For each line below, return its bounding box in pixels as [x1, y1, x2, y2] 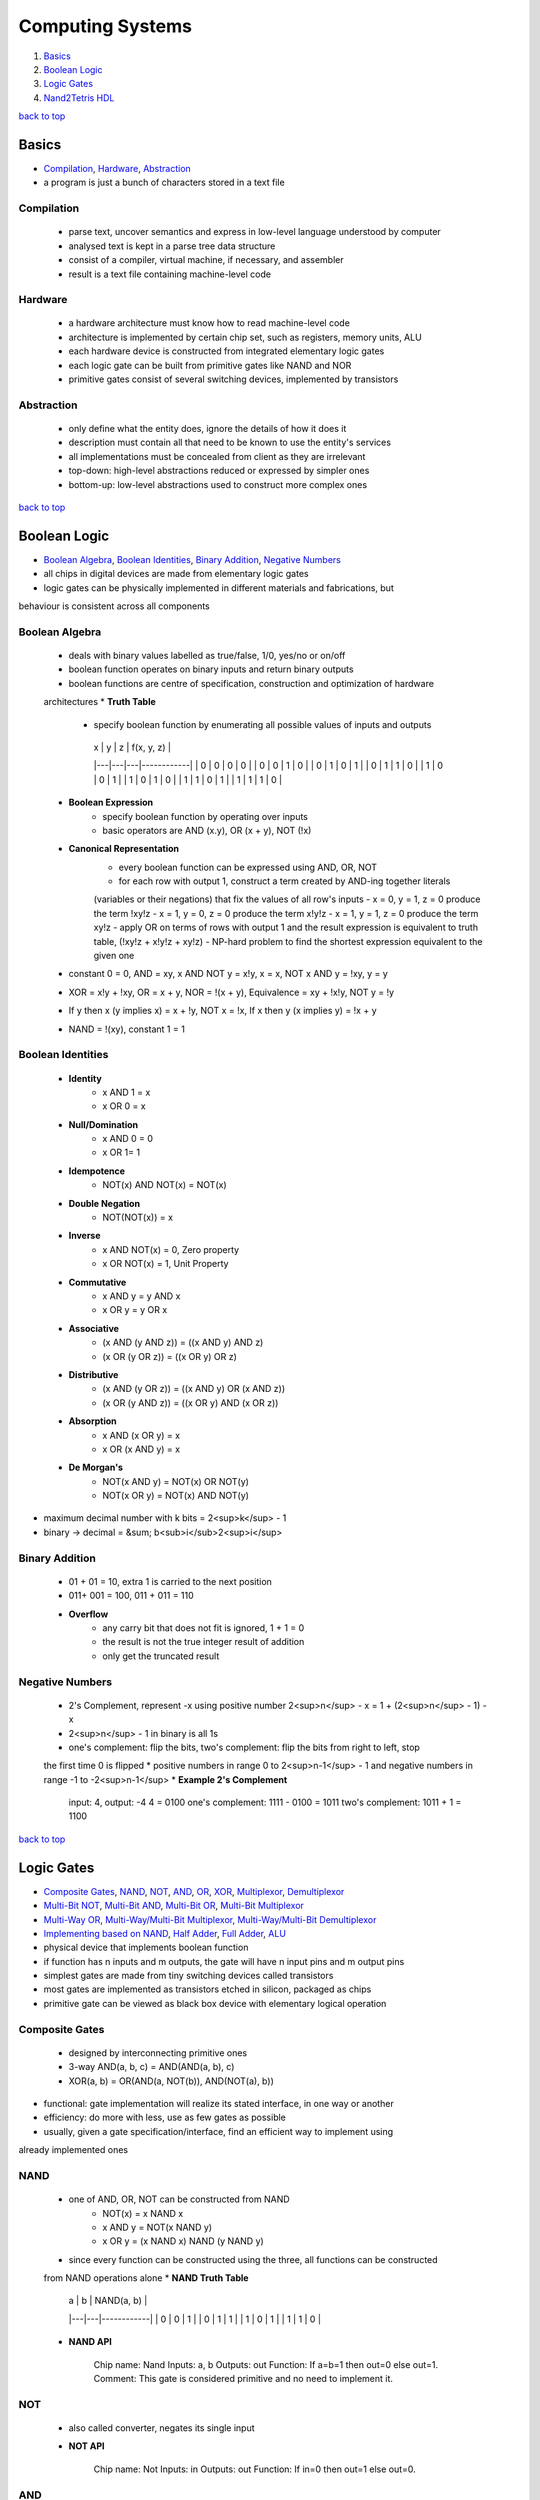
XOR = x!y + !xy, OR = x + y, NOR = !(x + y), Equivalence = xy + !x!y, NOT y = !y [68, 986, 395, 998]
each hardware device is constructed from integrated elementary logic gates [68, 345, 385, 357]
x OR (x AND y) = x [102, 1443, 180, 1455]
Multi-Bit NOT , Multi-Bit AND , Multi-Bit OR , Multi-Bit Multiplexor [43, 1900, 305, 1912]
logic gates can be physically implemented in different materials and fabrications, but [43, 581, 394, 594]
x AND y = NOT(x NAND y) [102, 2221, 213, 2233]
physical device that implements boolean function [43, 1941, 249, 1954]
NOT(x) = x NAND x [102, 2207, 184, 2219]
